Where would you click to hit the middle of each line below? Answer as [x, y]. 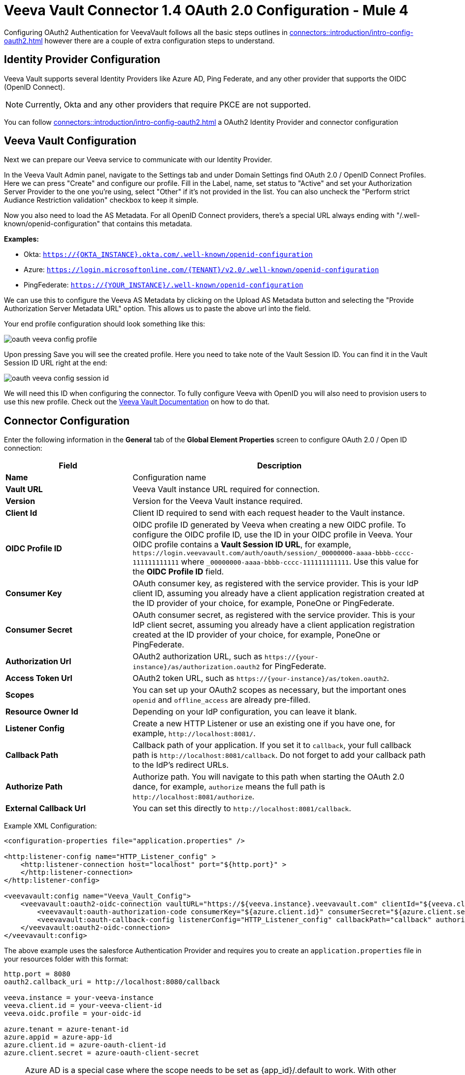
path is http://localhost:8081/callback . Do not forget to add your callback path [279, 755]
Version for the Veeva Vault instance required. [218, 501]
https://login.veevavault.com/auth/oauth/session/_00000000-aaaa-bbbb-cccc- [273, 553]
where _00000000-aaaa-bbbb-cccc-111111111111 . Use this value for [300, 562]
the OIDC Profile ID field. [178, 572]
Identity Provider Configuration [82, 60]
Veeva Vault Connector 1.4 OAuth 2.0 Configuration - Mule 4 [206, 10]
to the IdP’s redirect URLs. [181, 765]
